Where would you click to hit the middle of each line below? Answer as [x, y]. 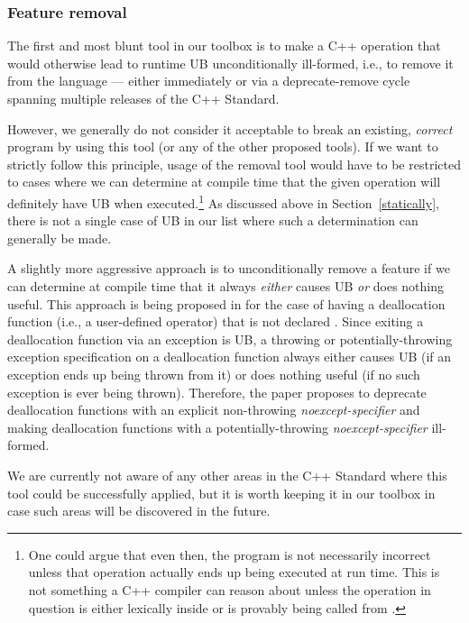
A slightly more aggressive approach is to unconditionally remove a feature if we [229, 268]
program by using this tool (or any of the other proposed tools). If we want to [223, 147]
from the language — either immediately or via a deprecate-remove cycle [209, 81]
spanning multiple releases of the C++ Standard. [143, 98]
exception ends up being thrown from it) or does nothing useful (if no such [214, 374]
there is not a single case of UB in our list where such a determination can [213, 220]
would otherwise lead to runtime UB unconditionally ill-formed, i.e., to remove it [230, 63]
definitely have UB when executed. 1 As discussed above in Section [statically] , [223, 201]
